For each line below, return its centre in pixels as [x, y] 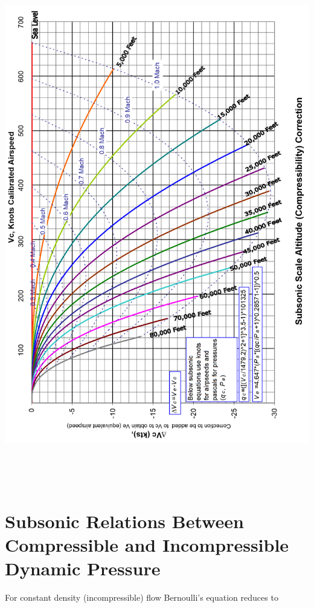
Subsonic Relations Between [124, 521]
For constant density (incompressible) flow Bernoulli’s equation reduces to [142, 597]
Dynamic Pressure [83, 568]
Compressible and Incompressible [147, 544]
